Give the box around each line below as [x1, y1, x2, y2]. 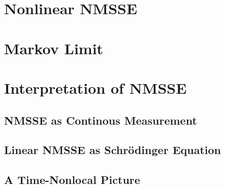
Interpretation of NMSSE [4, 77, 187, 98]
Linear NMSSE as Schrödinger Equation [4, 142, 221, 158]
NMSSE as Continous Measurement [4, 112, 197, 128]
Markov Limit [4, 37, 104, 58]
